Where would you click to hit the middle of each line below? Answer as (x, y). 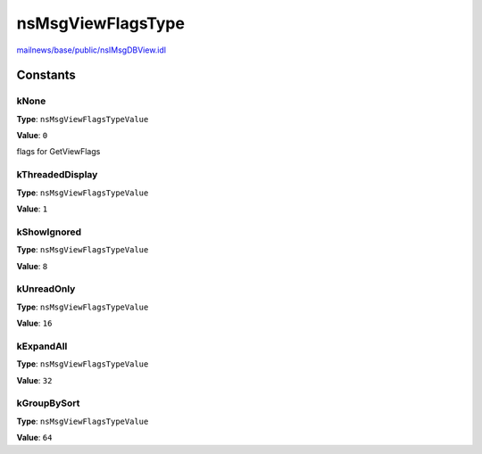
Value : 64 (34, 438)
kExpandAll (42, 346)
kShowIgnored (49, 232)
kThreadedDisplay (57, 175)
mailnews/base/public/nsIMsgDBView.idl (91, 50)
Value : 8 (32, 266)
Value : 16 (34, 323)
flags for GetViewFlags (58, 152)
